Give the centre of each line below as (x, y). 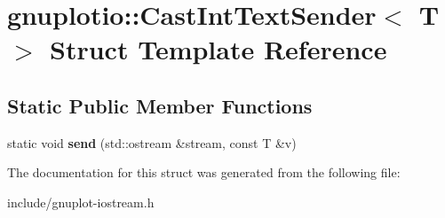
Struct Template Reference (219, 49)
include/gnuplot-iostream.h (81, 202)
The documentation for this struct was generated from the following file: (204, 172)
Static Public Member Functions (160, 105)
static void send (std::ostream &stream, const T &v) (152, 142)
